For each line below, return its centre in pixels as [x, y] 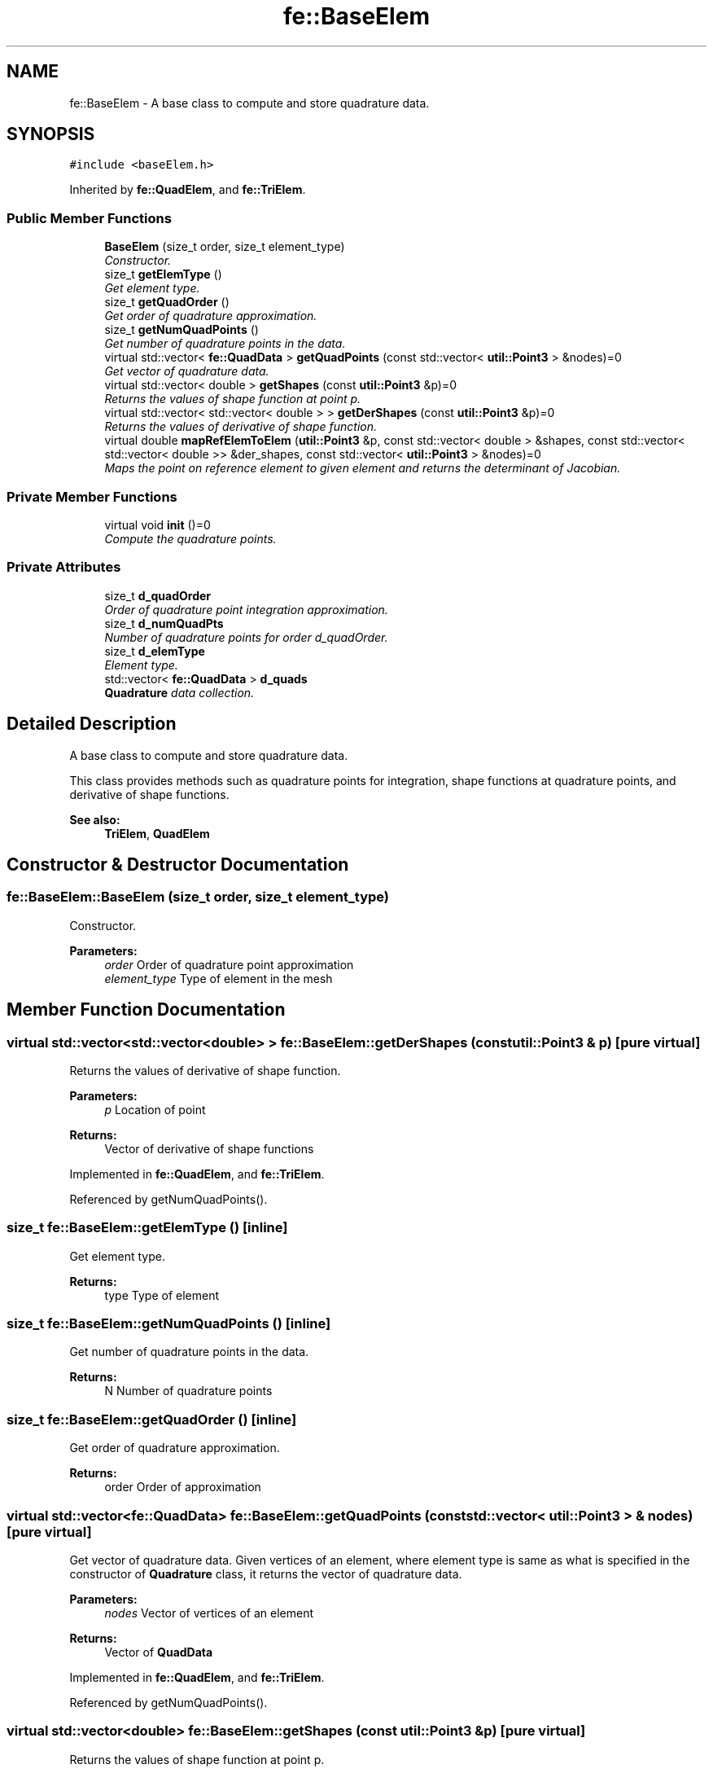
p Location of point [155, 1109]
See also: [95, 819]
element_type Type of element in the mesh [219, 978]
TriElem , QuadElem [157, 833]
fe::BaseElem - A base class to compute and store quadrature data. [249, 103]
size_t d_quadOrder [158, 595]
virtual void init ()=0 [157, 524]
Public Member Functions [89, 218]
